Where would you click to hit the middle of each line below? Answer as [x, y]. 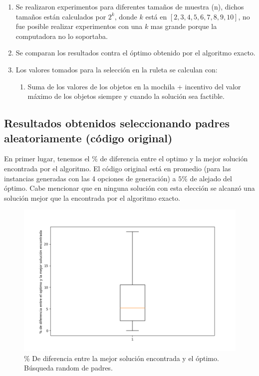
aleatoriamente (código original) [88, 138]
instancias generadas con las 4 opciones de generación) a [90, 178]
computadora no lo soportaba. [62, 36]
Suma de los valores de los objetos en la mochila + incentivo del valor [134, 86]
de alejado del [211, 178]
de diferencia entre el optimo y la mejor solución [174, 159]
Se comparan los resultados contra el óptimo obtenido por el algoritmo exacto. [135, 53]
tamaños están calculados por [61, 16]
